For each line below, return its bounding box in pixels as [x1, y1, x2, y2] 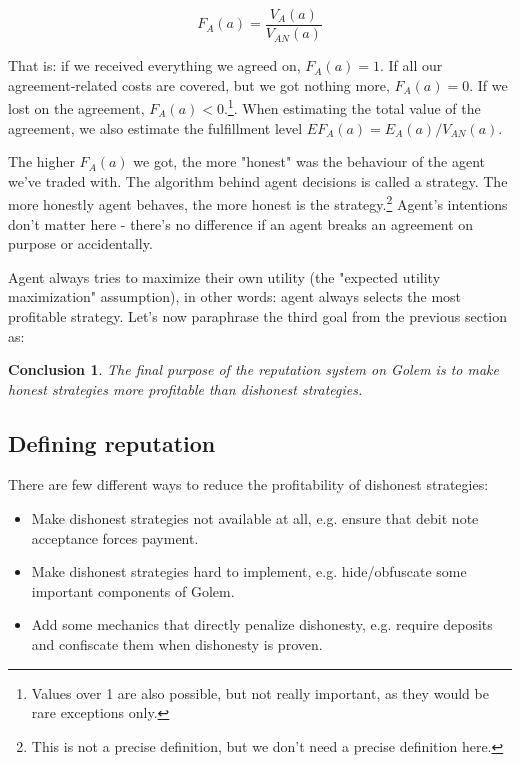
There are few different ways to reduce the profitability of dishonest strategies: [8, 474, 489, 495]
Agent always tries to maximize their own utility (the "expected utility [8, 266, 441, 287]
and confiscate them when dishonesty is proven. [31, 634, 323, 655]
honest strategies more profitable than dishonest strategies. [8, 378, 363, 399]
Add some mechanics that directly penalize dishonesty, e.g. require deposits [31, 614, 493, 635]
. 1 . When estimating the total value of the [223, 95, 481, 118]
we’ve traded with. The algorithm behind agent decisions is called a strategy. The [8, 170, 508, 191]
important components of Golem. [31, 580, 235, 601]
